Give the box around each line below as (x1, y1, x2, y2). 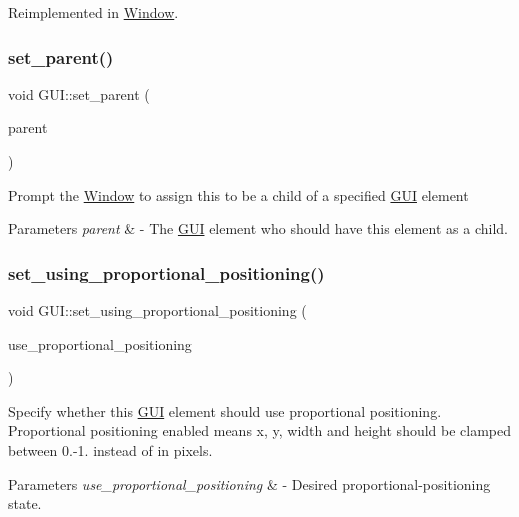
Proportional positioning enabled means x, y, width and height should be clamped (8, 420, 512, 441)
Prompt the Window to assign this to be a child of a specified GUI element (8, 184, 469, 205)
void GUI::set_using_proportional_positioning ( (8, 300, 307, 320)
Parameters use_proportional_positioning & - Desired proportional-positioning (8, 473, 491, 494)
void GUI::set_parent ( (8, 83, 150, 104)
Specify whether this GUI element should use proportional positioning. (8, 400, 442, 421)
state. (8, 493, 42, 514)
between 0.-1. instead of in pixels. (8, 439, 213, 460)
